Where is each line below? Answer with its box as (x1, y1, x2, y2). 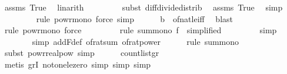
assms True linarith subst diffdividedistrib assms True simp (4, 1, 283, 13)
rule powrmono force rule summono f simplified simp (4, 24, 277, 36)
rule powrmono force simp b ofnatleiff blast (36, 12, 233, 24)
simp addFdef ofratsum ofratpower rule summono (32, 35, 239, 47)
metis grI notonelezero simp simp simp (4, 58, 151, 70)
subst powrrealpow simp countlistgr (4, 47, 159, 59)
